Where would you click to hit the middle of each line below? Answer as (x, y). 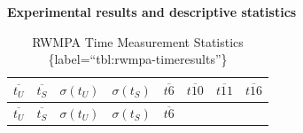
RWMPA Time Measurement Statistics (138, 41)
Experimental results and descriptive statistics (152, 12)
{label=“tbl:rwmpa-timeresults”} (138, 59)
